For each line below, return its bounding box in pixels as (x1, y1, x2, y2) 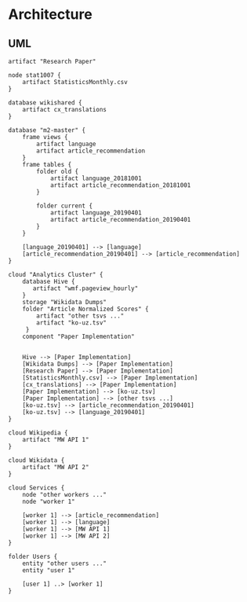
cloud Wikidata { (8, 457, 65, 464)
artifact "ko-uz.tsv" (36, 319, 107, 327)
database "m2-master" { (8, 127, 86, 134)
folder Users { (8, 552, 58, 560)
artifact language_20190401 (49, 209, 143, 217)
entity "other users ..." (22, 560, 107, 567)
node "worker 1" (22, 497, 76, 505)
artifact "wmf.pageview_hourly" (32, 284, 139, 292)
